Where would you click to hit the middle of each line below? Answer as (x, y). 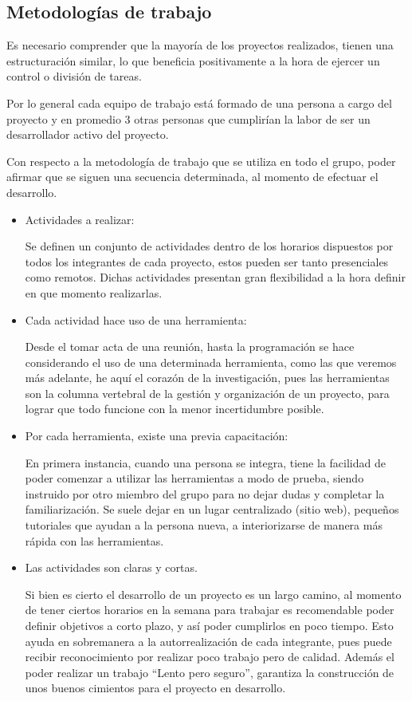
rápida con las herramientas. (94, 540)
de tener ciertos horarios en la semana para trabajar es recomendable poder (210, 610)
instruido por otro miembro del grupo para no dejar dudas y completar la (205, 493)
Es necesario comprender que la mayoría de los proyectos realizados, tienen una (200, 45)
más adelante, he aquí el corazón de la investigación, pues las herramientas (207, 378)
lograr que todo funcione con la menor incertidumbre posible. (175, 409)
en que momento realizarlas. (94, 292)
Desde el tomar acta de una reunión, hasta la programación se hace (190, 347)
